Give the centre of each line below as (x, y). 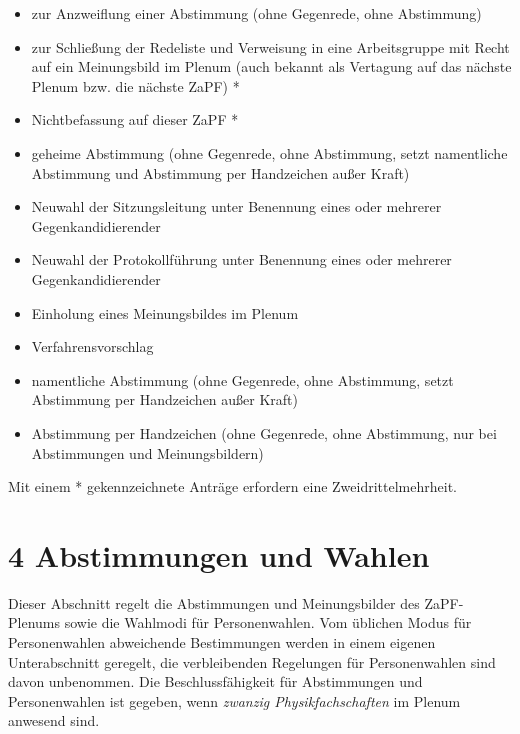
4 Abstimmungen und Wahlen (219, 554)
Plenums (34, 622)
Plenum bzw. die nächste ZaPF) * (135, 85)
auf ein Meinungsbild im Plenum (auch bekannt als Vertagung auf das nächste (271, 66)
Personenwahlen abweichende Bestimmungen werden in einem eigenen (222, 642)
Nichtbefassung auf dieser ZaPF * (135, 119)
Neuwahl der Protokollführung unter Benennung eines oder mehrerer (241, 259)
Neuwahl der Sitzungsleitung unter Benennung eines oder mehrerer (236, 206)
